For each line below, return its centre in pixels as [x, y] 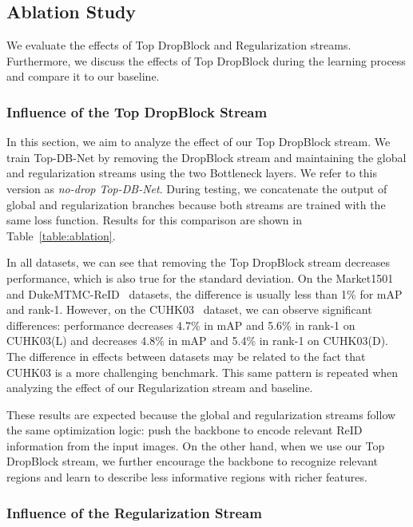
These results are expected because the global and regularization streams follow [201, 414]
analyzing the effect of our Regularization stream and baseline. [160, 388]
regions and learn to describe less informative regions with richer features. [187, 477]
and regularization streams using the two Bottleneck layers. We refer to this [192, 173]
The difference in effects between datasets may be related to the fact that [186, 356]
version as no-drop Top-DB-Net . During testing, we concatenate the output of [197, 188]
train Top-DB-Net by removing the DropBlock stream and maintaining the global [206, 157]
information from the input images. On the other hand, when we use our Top [196, 445]
